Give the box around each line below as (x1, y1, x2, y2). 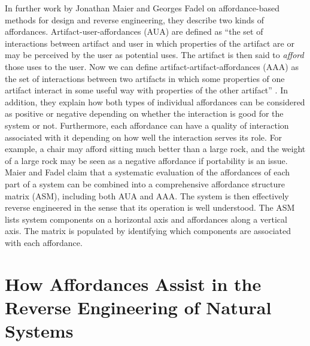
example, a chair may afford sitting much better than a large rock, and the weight (5, 142, 306, 155)
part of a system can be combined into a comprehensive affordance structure (5, 177, 285, 190)
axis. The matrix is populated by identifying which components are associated (5, 224, 291, 237)
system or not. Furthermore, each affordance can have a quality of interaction (5, 119, 289, 131)
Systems (5, 318, 74, 343)
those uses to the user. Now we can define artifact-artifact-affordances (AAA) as (5, 60, 299, 72)
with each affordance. (5, 236, 83, 248)
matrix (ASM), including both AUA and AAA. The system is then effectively (5, 189, 289, 202)
